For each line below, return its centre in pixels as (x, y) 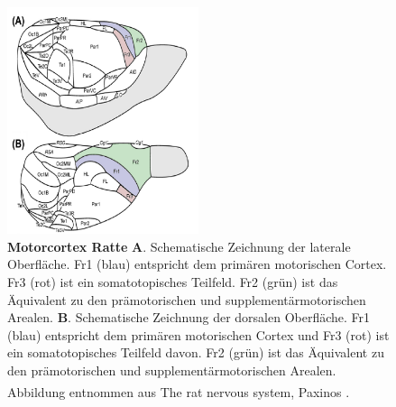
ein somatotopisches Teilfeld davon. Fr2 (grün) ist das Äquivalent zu (196, 352)
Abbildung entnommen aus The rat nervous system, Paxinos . (179, 391)
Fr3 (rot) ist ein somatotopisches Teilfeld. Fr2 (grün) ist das (173, 281)
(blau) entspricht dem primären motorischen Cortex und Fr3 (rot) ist (198, 334)
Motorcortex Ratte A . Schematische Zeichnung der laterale (179, 246)
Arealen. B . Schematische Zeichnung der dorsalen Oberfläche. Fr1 (189, 317)
